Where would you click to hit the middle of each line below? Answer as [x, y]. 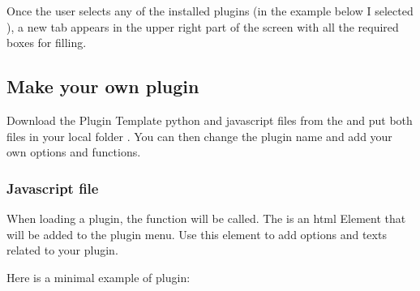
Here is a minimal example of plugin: [99, 277]
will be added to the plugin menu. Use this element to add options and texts [197, 234]
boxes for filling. [47, 43]
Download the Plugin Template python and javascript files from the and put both [210, 120]
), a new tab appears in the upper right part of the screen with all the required [203, 26]
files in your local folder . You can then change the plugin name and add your [199, 136]
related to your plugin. [62, 250]
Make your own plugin [103, 86]
